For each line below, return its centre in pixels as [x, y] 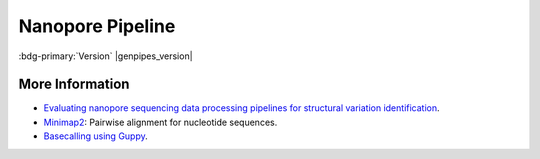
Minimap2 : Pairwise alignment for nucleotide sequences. [160, 122]
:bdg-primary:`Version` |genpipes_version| [106, 56]
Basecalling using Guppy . [96, 136]
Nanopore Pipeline [97, 26]
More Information [74, 84]
